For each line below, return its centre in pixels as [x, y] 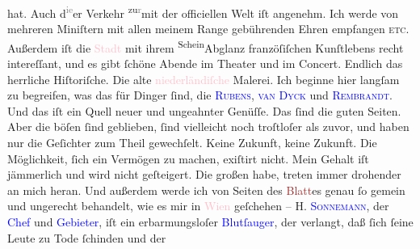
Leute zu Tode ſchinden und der [87, 237]
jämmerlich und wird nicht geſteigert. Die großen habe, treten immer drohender [204, 174]
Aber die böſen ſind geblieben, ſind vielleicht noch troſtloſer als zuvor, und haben [208, 127]
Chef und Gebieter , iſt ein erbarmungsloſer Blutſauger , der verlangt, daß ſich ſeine [210, 222]
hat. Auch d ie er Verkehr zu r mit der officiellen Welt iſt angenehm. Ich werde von [203, 12]
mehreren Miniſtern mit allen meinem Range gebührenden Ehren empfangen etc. [208, 29]
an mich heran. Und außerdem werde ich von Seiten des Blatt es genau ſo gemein [206, 190]
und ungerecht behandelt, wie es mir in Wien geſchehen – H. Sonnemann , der [198, 206]
